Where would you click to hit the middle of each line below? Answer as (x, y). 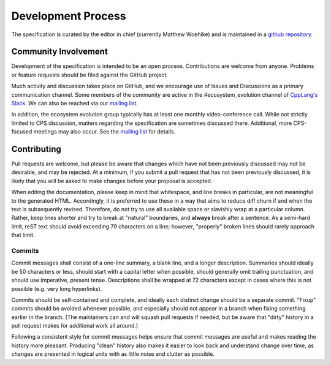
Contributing (36, 149)
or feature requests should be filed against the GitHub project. (90, 75)
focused (22, 132)
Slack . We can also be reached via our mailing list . (74, 103)
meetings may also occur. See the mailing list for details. (105, 132)
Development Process (69, 16)
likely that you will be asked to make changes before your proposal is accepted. (112, 181)
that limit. (23, 235)
